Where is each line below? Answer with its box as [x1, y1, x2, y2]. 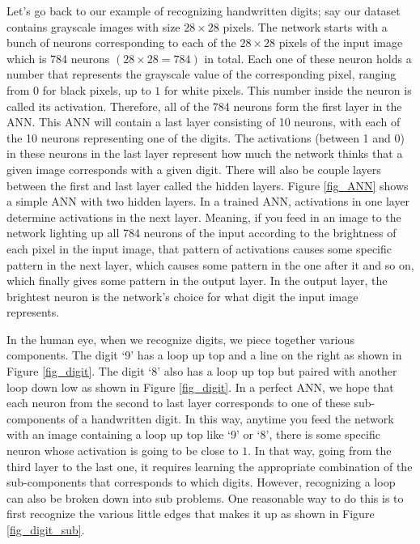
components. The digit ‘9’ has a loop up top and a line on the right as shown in [6, 346, 402, 363]
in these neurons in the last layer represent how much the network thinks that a [6, 145, 403, 162]
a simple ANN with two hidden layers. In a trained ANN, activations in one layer [6, 193, 410, 210]
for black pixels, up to [42, 81, 151, 98]
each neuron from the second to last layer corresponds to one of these [6, 394, 350, 411]
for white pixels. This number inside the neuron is [164, 81, 412, 98]
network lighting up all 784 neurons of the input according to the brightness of [6, 224, 397, 241]
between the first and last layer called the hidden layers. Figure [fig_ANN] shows [6, 176, 409, 193]
